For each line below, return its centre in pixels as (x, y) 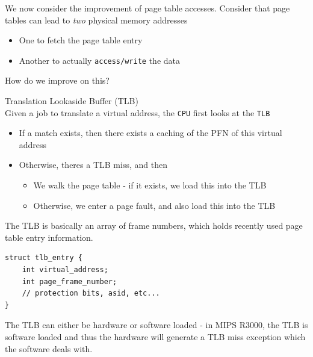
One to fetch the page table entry (81, 40)
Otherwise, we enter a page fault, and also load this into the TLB (154, 205)
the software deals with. (49, 348)
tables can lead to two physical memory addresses (96, 20)
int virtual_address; (65, 270)
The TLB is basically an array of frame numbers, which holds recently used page (154, 225)
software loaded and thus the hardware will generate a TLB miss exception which (155, 337)
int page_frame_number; (70, 281)
